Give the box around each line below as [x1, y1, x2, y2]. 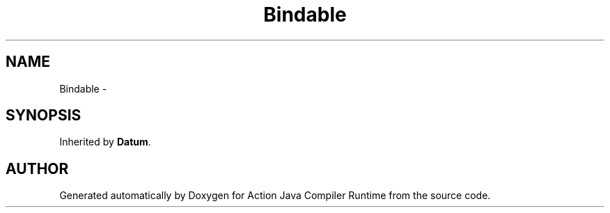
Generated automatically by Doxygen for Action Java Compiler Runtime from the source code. [59, 189, 491, 202]
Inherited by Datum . [59, 136, 151, 148]
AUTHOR [6, 159, 69, 177]
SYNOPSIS [6, 106, 81, 125]
